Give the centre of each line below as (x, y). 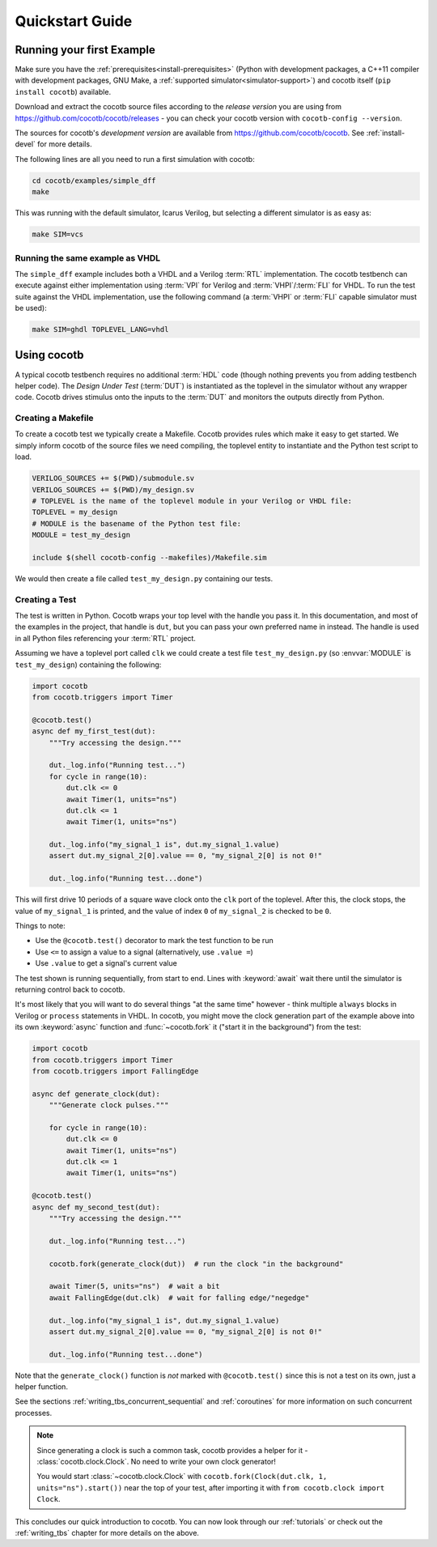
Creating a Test (46, 599)
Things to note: (40, 926)
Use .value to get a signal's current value (106, 963)
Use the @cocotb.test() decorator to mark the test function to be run (155, 941)
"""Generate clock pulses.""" (109, 1105)
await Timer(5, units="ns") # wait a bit (134, 1286)
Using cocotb (49, 355)
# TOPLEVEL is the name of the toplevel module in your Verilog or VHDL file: (192, 501)
